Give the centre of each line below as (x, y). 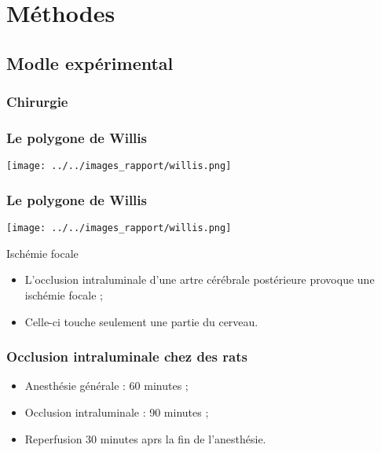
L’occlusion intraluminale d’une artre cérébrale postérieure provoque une (200, 279)
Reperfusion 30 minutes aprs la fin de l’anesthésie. (145, 438)
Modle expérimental (90, 62)
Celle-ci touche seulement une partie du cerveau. (141, 321)
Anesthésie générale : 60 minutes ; (106, 386)
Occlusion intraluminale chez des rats (127, 356)
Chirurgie (37, 102)
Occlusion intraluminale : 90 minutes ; (117, 412)
